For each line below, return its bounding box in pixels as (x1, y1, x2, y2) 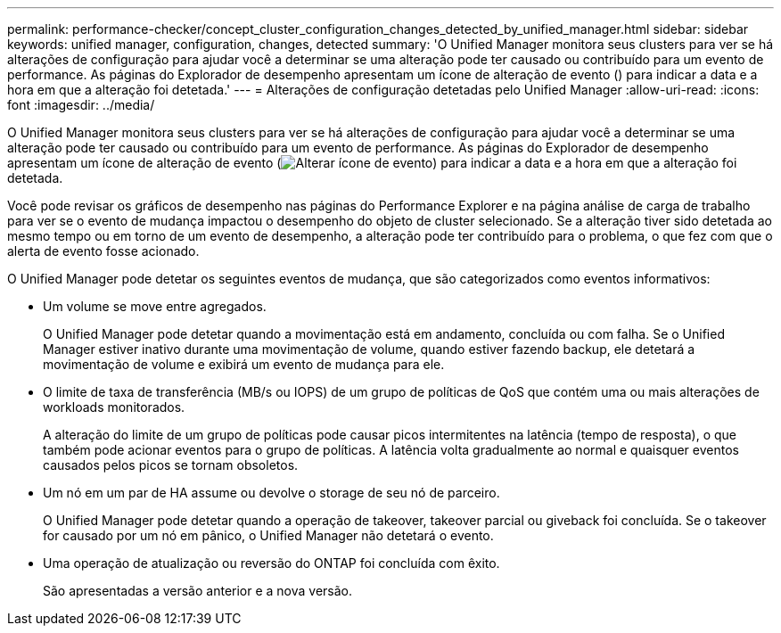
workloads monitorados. (43, 399, 185, 415)
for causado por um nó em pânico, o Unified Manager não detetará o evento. (43, 528, 494, 543)
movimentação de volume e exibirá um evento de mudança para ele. (43, 357, 445, 372)
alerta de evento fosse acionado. (7, 243, 200, 259)
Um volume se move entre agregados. (43, 299, 267, 314)
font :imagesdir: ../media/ (7, 97, 155, 112)
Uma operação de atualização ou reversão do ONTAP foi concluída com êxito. (43, 555, 500, 571)
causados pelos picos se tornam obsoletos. (43, 457, 299, 473)
